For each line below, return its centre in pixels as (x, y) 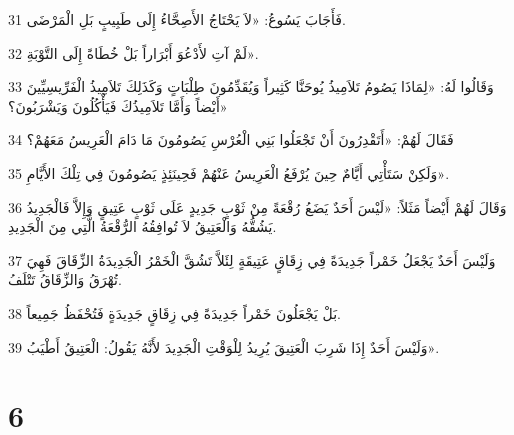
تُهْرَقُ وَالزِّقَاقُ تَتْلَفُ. (65, 279)
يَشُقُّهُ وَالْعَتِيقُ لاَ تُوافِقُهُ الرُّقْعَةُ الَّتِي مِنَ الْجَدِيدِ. (142, 226)
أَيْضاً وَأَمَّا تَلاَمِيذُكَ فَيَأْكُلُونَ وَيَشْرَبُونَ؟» (118, 105)
